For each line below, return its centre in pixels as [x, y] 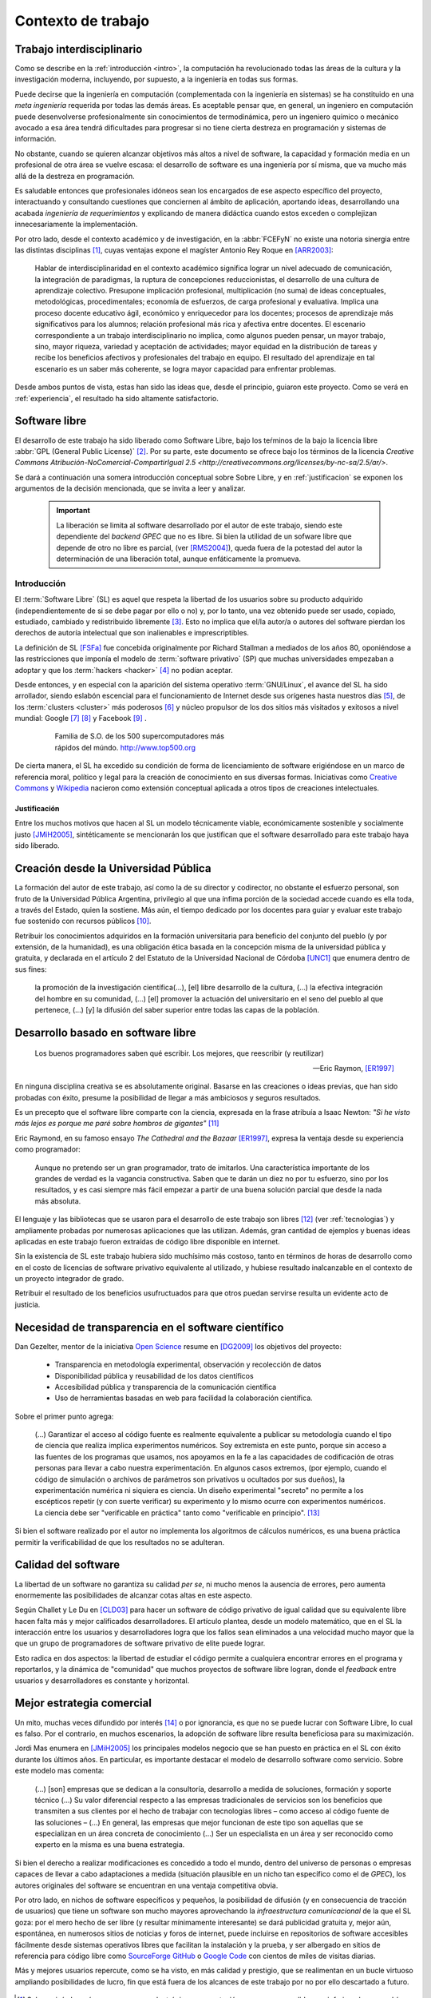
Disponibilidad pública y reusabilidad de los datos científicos [154, 1375]
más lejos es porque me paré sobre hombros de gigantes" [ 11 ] [117, 1124]
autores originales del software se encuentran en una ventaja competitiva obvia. [146, 1885]
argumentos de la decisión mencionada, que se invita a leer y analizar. [130, 488]
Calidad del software [67, 1565]
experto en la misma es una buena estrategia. [110, 1845]
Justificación [37, 809]
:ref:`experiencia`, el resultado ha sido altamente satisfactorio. [117, 398]
